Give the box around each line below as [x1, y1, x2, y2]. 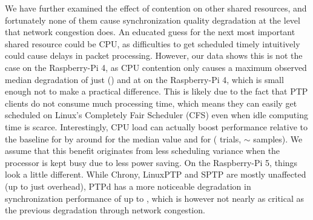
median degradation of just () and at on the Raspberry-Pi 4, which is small [5, 73, 284, 85]
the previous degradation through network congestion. [5, 204, 205, 216]
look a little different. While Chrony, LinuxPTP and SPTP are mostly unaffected [5, 168, 306, 181]
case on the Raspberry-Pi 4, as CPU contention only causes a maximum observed [5, 61, 307, 73]
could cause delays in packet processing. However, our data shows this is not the [5, 49, 303, 62]
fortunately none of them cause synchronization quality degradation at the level [5, 13, 300, 26]
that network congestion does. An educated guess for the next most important [5, 25, 295, 38]
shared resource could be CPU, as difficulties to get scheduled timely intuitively [5, 37, 300, 50]
